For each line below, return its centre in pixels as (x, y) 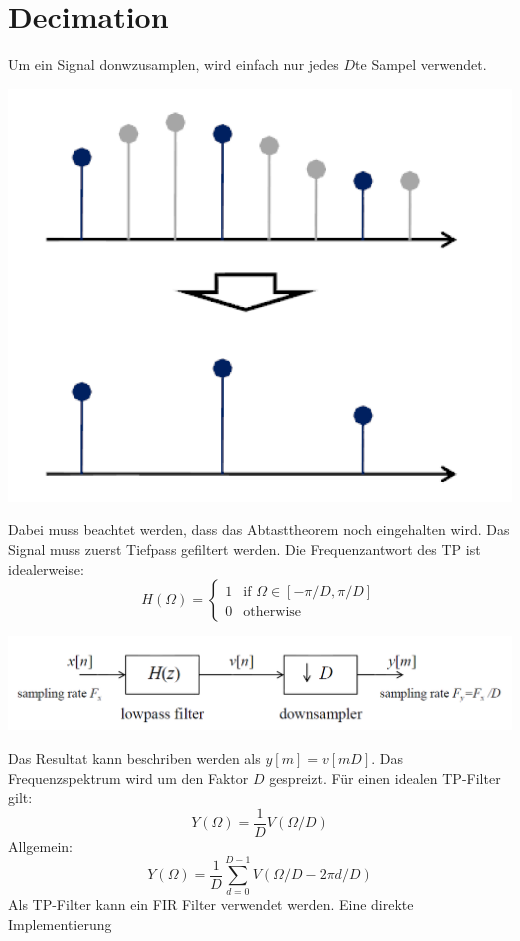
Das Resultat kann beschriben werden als (134, 757)
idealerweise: (46, 568)
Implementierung (60, 924)
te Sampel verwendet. (421, 64)
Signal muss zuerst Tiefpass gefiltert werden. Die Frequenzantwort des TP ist (244, 549)
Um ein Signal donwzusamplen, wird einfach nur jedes (173, 64)
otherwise (272, 612)
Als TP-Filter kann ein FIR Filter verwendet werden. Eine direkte (211, 904)
